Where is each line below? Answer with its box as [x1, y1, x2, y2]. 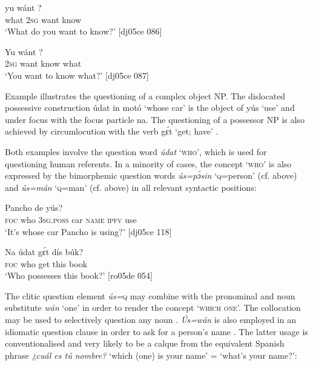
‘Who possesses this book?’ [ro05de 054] [5, 269, 153, 282]
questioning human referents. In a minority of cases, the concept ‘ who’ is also [5, 157, 292, 170]
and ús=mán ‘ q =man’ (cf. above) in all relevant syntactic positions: [5, 181, 257, 193]
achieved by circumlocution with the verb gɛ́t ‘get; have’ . [5, 125, 219, 138]
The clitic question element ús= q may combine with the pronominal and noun [5, 289, 295, 302]
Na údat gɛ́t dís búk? [5, 245, 84, 258]
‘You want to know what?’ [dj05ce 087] [5, 68, 149, 81]
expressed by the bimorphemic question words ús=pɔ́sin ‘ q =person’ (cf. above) [5, 169, 297, 182]
